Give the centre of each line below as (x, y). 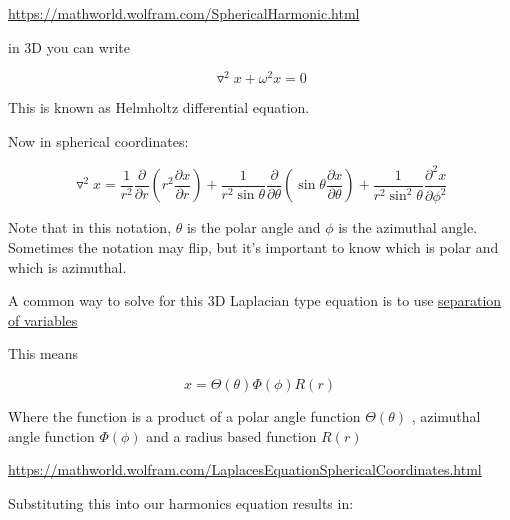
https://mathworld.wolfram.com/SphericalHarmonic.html (184, 13)
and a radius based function (231, 435)
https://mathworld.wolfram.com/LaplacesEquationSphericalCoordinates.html (245, 469)
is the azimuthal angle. (408, 227)
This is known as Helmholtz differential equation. (159, 107)
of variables (43, 319)
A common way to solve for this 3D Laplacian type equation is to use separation (255, 300)
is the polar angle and (253, 227)
